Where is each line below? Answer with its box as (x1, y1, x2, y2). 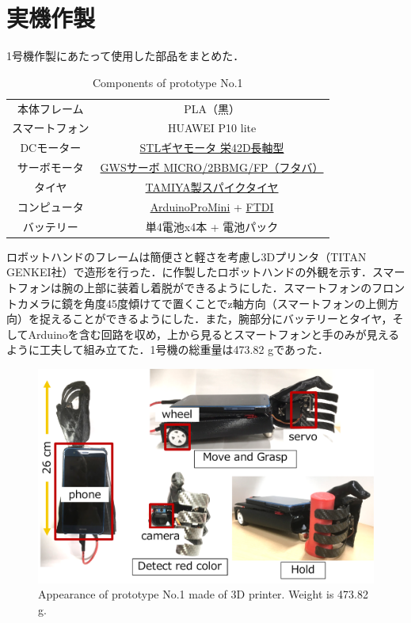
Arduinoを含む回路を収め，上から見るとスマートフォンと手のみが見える (28, 325, 400, 342)
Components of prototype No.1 (93, 74, 243, 90)
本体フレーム (17, 100, 84, 116)
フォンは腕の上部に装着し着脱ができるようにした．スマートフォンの (17, 279, 372, 295)
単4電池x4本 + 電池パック (145, 218, 279, 234)
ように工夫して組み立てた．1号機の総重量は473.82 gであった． (6, 341, 329, 358)
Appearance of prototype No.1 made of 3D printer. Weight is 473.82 (38, 586, 368, 602)
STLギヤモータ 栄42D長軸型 (139, 139, 284, 156)
